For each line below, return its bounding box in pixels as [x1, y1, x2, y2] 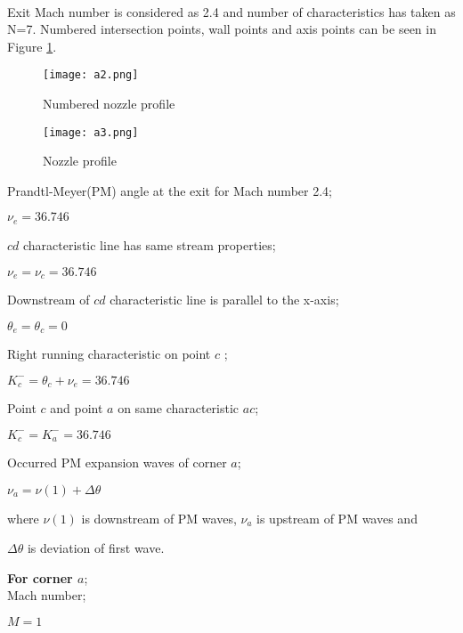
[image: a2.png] [43, 69, 139, 82]
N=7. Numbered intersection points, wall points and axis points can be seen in [7, 20, 436, 38]
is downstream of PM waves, [81, 508, 237, 527]
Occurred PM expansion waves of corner [7, 453, 227, 472]
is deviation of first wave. [27, 539, 165, 557]
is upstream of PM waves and [256, 508, 418, 527]
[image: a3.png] [43, 126, 139, 139]
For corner [7, 568, 73, 587]
